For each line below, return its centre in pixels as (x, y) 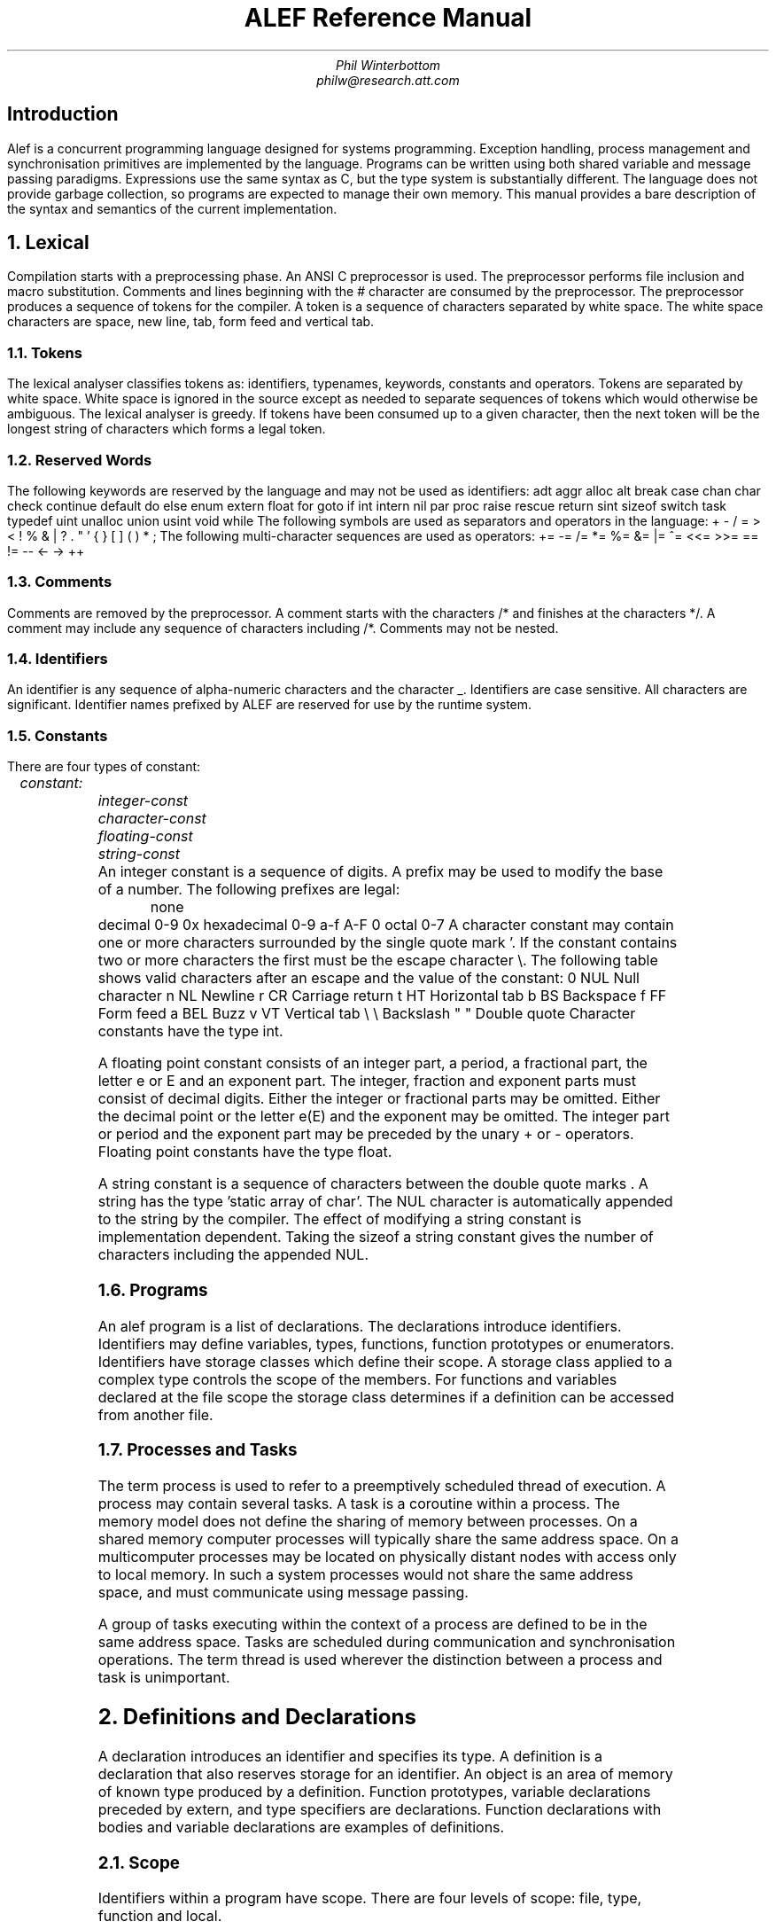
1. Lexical (48, 243)
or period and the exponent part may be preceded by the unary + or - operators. (366, 1134)
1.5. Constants (58, 735)
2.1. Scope (139, 1863)
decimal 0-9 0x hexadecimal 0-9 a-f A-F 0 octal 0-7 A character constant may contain (386, 925)
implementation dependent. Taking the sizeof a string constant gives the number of (376, 1237)
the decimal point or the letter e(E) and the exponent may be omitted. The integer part (384, 1117)
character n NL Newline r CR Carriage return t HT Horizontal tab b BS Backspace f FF (382, 996)
